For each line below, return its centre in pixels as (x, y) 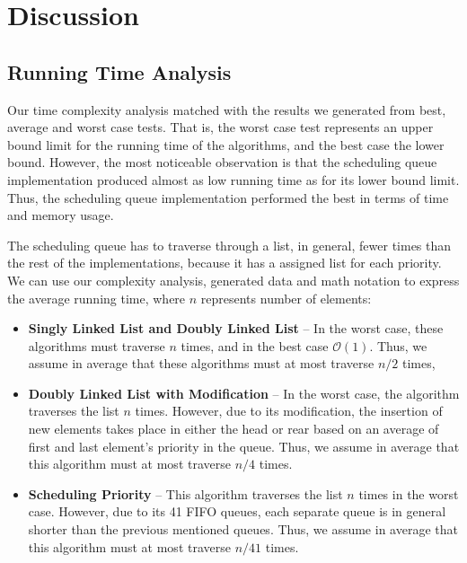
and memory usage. (61, 215)
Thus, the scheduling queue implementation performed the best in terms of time (228, 197)
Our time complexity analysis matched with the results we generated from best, (227, 109)
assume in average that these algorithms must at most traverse (201, 363)
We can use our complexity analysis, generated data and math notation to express (233, 280)
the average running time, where (97, 298)
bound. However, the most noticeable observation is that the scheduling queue (222, 162)
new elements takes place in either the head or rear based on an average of (233, 429)
